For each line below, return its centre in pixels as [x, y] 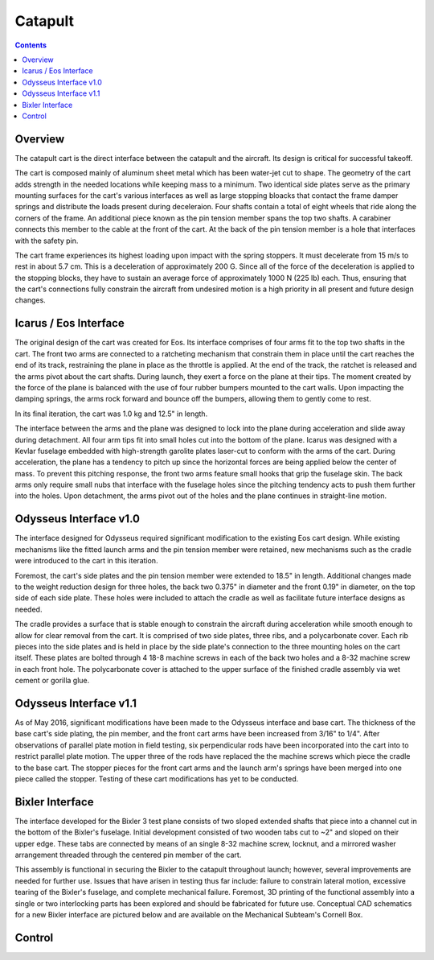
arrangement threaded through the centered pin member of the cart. [128, 855]
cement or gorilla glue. [52, 681]
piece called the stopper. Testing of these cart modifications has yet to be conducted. [157, 779]
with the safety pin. [47, 241]
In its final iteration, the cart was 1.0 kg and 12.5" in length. [111, 414]
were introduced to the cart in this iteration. [86, 561]
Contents [31, 45]
